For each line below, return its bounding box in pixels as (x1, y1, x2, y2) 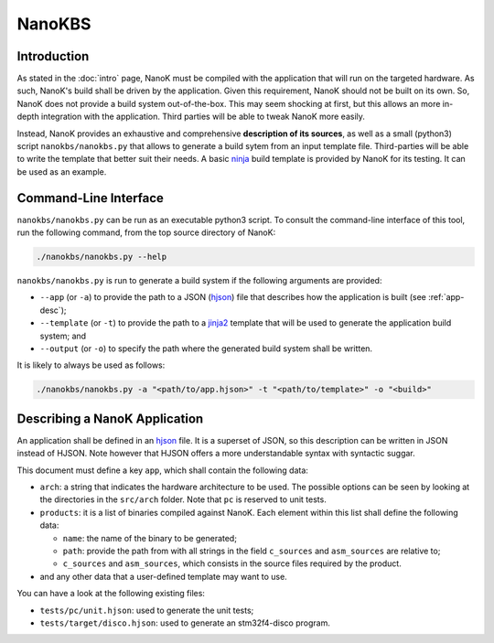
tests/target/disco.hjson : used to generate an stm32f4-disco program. (39, 617, 331, 628)
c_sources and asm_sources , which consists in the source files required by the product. (62, 558, 402, 569)
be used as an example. (16, 166, 107, 177)
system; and (39, 330, 87, 341)
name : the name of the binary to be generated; (62, 532, 238, 543)
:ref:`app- (428, 292, 465, 303)
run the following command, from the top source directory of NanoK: (16, 227, 276, 238)
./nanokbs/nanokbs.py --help (36, 252, 167, 263)
